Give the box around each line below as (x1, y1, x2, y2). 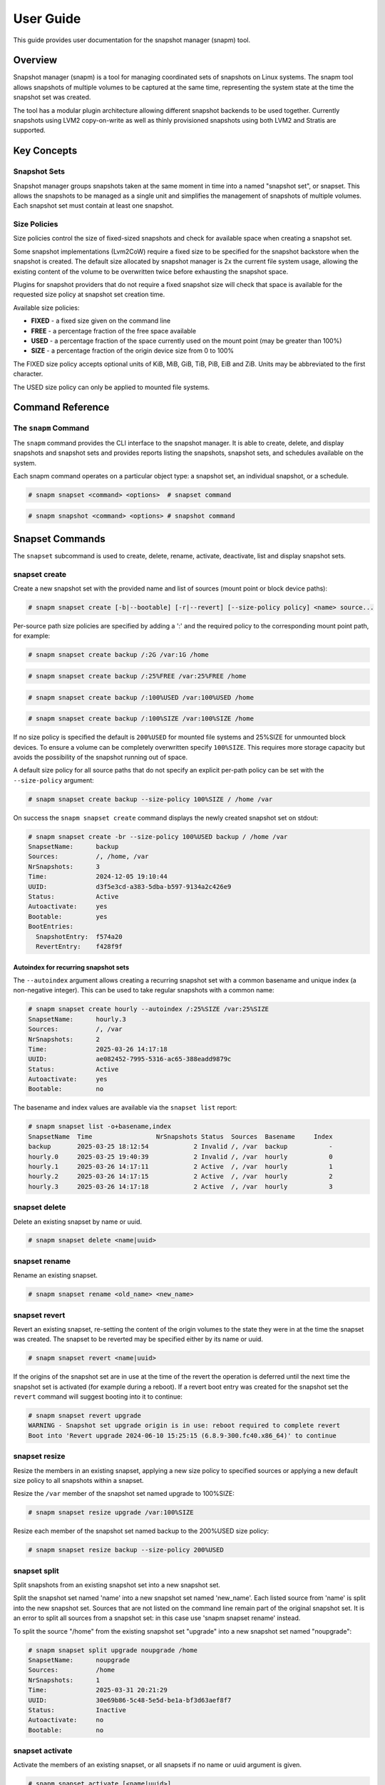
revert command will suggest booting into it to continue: (13, 1392, 183, 1401)
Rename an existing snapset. (13, 1271, 98, 1279)
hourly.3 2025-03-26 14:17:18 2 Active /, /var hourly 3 (28, 1182, 333, 1190)
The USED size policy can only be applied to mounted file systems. (13, 383, 210, 391)
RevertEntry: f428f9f (36, 942, 123, 950)
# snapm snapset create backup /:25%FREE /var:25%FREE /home (28, 672, 247, 680)
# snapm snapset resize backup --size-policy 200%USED (28, 1546, 224, 1554)
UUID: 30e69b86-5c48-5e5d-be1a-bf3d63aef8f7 (28, 1696, 232, 1704)
